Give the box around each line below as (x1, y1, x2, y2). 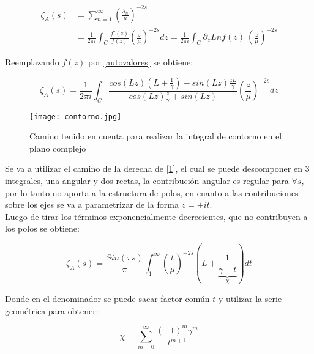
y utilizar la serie (218, 292, 282, 305)
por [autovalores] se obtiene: (88, 56, 193, 68)
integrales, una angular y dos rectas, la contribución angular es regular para (5, 174, 289, 186)
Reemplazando (5, 56, 59, 68)
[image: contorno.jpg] (29, 112, 122, 121)
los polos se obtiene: (5, 222, 80, 235)
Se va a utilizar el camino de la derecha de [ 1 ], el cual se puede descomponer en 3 (5, 162, 310, 175)
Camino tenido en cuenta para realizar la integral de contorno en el (29, 130, 282, 142)
